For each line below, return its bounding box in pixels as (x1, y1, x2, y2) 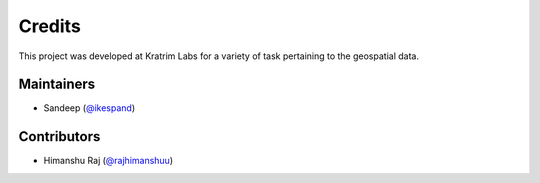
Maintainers (18, 76, 96, 93)
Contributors (18, 128, 101, 145)
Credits (18, 15, 82, 37)
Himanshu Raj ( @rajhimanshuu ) (43, 155, 174, 167)
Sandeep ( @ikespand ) (43, 102, 135, 114)
